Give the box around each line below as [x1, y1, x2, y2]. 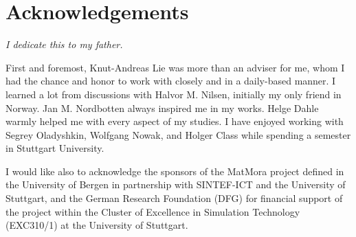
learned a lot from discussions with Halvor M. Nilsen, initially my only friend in [5, 87, 342, 101]
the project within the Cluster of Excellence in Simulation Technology [5, 204, 300, 218]
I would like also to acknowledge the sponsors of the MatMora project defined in [5, 163, 344, 178]
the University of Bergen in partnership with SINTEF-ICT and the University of [5, 177, 346, 192]
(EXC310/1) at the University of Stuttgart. [5, 218, 188, 232]
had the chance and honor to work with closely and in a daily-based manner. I [5, 74, 336, 88]
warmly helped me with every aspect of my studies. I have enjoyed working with [5, 114, 344, 128]
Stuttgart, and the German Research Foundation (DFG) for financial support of [5, 191, 343, 205]
